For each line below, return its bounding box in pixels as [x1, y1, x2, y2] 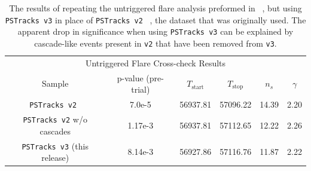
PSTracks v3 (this [22, 139, 89, 152]
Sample [42, 77, 69, 90]
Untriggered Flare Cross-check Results [85, 56, 226, 69]
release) [41, 151, 69, 164]
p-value [117, 71, 144, 84]
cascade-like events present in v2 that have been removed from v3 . [34, 36, 277, 49]
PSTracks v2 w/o [23, 113, 87, 125]
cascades [39, 124, 71, 137]
